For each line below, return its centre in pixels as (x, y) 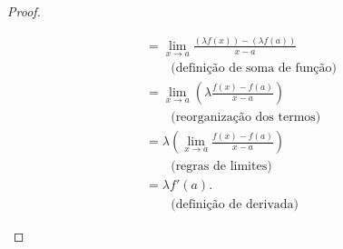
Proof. (24, 11)
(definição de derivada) (235, 205)
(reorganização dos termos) (246, 118)
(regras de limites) (221, 167)
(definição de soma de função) (254, 69)
